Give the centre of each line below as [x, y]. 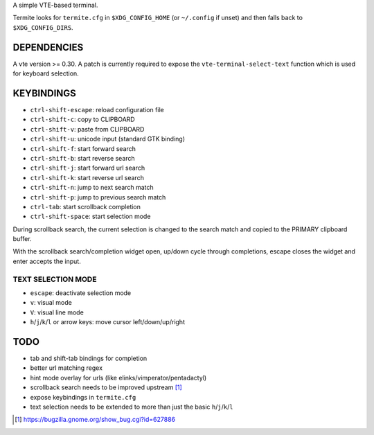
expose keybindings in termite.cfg [83, 397]
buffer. [22, 239]
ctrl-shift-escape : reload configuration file [97, 109]
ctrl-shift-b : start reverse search [82, 158]
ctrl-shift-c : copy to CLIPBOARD [82, 119]
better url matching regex [66, 368]
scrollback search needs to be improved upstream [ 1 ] [106, 387]
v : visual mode [51, 303]
